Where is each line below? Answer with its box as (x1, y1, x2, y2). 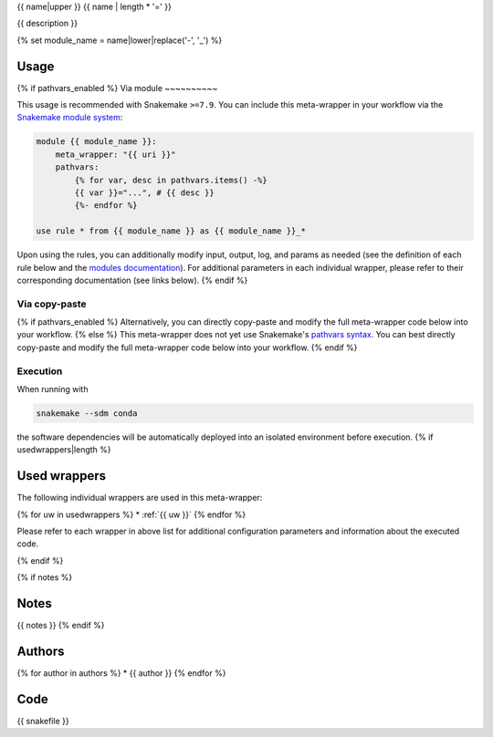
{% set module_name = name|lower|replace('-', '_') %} (16, 35, 223, 46)
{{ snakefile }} (16, 715, 69, 726)
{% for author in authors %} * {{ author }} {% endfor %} (16, 668, 226, 679)
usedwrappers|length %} (16, 444, 111, 455)
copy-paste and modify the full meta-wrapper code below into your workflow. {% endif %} (16, 342, 358, 353)
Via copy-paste (16, 297, 87, 310)
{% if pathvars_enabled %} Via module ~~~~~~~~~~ (16, 82, 218, 93)
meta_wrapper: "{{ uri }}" (55, 149, 177, 160)
